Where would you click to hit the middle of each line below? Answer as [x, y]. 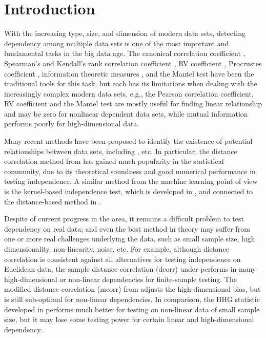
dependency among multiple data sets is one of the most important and [117, 43]
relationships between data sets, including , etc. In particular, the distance [121, 151]
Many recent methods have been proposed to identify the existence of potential [128, 141]
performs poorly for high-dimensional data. [72, 124]
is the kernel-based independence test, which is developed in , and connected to [129, 191]
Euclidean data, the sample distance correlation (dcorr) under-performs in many [130, 269]
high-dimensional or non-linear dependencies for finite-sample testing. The [120, 279]
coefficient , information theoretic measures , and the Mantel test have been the [129, 73]
